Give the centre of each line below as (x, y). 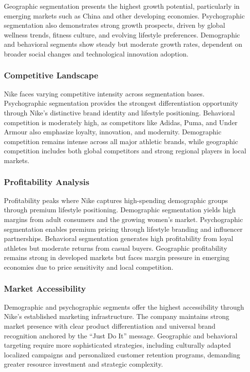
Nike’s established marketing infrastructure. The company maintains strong (117, 316)
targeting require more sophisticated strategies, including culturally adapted (117, 345)
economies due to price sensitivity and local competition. (89, 267)
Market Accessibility (45, 288)
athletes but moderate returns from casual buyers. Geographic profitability (116, 248)
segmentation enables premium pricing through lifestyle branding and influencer (123, 229)
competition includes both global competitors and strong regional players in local (125, 151)
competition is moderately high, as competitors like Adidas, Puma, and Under (121, 122)
